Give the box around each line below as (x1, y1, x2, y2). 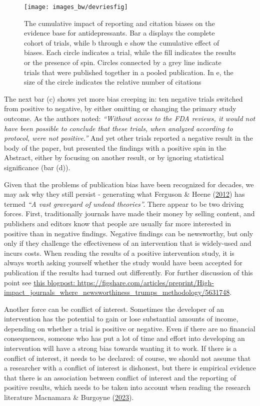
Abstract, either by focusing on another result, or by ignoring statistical (4, 152, 224, 163)
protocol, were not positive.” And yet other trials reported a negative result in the (4, 133, 253, 143)
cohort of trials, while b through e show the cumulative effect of (24, 37, 219, 48)
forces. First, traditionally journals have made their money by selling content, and (4, 208, 255, 219)
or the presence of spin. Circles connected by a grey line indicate (24, 57, 221, 68)
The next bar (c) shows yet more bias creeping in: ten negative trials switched (4, 93, 243, 104)
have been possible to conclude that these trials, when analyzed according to (4, 123, 233, 133)
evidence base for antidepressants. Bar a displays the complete (24, 28, 215, 38)
